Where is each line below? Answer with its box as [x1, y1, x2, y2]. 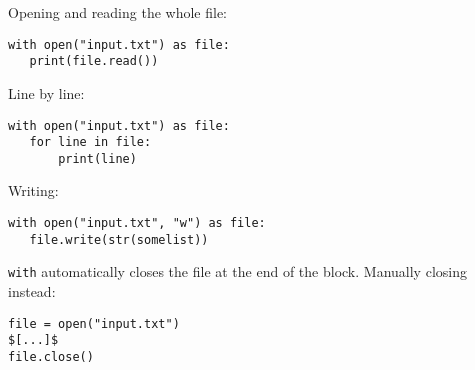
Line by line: [8, 82, 85, 103]
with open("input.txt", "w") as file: [8, 216, 266, 231]
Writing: [8, 180, 59, 201]
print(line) [58, 151, 137, 166]
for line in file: [29, 135, 152, 150]
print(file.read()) [29, 54, 159, 69]
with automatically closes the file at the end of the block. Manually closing [8, 261, 467, 282]
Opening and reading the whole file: [8, 2, 228, 22]
